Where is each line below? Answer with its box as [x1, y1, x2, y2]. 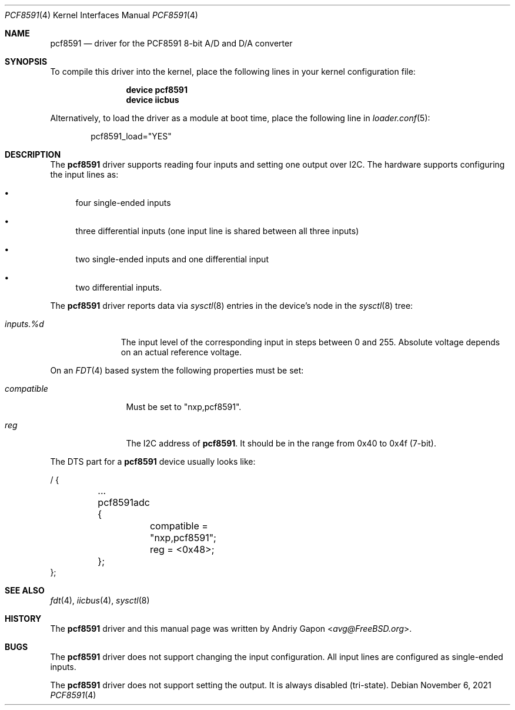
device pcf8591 [126, 85, 188, 95]
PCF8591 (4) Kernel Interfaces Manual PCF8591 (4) [5, 10, 198, 20]
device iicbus [126, 95, 179, 105]
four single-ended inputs [75, 198, 171, 208]
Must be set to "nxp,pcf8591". [126, 402, 242, 412]
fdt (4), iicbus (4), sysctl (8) [50, 595, 150, 605]
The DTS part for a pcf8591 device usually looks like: [50, 456, 256, 466]
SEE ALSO [5, 585, 45, 595]
